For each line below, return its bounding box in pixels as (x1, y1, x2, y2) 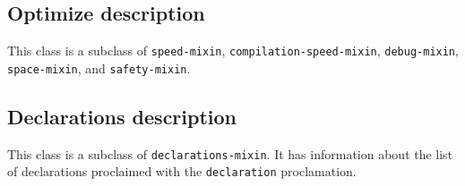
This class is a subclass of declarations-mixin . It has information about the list (7, 144, 453, 163)
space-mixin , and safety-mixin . (7, 58, 191, 77)
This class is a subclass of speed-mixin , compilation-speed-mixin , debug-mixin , (7, 41, 459, 60)
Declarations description (7, 102, 237, 130)
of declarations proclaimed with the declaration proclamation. (7, 162, 357, 181)
